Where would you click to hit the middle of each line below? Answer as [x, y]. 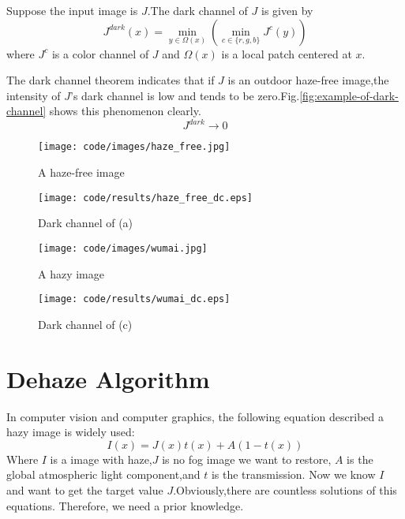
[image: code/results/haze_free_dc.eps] [146, 198]
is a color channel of [100, 53]
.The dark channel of [197, 10]
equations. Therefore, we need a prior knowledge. [125, 505]
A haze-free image [81, 172]
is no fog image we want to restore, [247, 459]
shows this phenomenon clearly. [125, 111]
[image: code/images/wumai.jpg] [123, 248]
